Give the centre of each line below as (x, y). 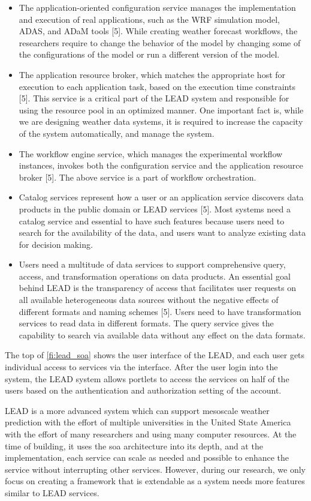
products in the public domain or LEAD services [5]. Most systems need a (155, 208)
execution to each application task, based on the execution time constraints (157, 86)
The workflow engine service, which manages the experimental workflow (151, 153)
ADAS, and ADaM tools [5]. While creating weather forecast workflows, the (158, 31)
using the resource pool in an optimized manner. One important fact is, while (161, 109)
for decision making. (56, 244)
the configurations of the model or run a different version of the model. (149, 54)
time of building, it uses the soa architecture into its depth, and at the (134, 445)
